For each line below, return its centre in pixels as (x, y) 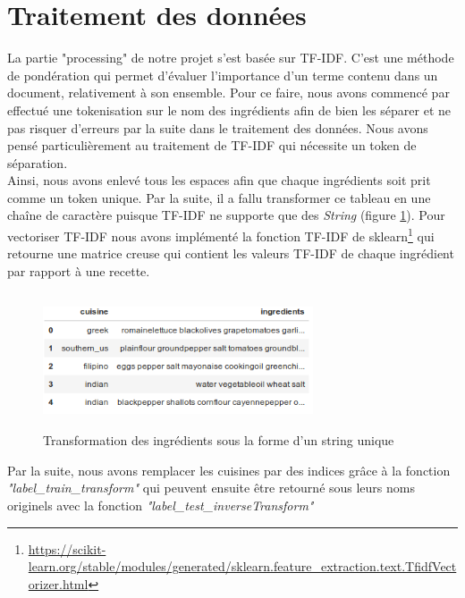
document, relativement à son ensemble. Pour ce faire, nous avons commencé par (228, 93)
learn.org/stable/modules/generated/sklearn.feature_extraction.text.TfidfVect (242, 566)
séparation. (38, 162)
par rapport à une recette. (79, 270)
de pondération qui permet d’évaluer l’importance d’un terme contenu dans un (223, 75)
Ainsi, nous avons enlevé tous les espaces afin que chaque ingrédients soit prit (219, 180)
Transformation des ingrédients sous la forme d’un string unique (219, 440)
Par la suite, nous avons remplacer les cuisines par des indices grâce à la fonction (229, 470)
